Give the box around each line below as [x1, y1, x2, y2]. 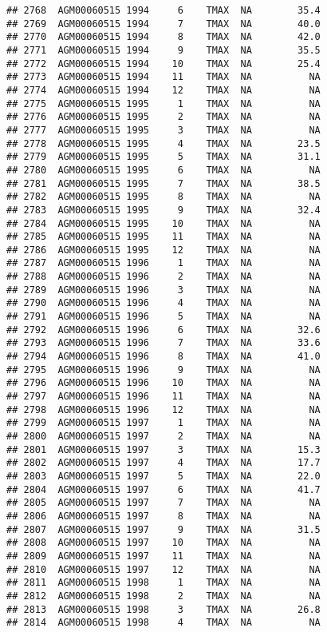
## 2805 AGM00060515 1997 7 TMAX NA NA [6, 497, 321, 509]
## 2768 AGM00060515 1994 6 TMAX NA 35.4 [6, 5, 321, 16]
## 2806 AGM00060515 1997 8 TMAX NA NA [6, 510, 321, 522]
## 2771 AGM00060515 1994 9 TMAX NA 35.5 [6, 44, 321, 56]
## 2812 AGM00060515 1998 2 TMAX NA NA [6, 590, 321, 602]
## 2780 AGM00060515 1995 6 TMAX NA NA [6, 164, 321, 176]
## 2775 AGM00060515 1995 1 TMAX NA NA [6, 97, 321, 109]
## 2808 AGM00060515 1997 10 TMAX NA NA [6, 537, 321, 549]
